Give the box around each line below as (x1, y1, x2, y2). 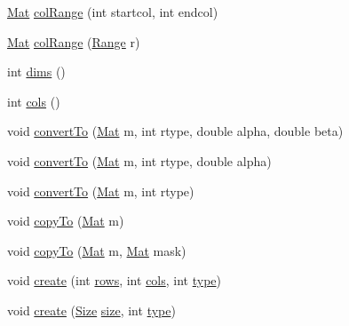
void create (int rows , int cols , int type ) (7, 271, 221, 290)
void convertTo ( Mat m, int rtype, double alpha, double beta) (7, 122, 344, 140)
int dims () (7, 62, 66, 81)
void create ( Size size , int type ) (7, 300, 176, 319)
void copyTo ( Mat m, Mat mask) (7, 241, 186, 259)
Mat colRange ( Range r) (7, 32, 140, 51)
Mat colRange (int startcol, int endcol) (7, 3, 218, 20)
